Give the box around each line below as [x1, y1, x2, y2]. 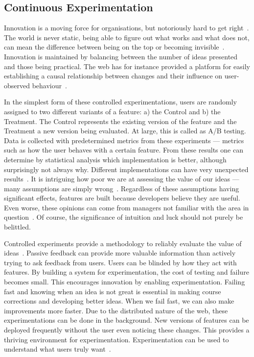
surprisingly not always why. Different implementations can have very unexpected [4, 164, 249, 174]
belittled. [4, 222, 31, 232]
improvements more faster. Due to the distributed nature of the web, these [4, 305, 228, 315]
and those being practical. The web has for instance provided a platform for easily [4, 61, 250, 71]
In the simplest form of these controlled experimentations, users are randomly [4, 97, 237, 107]
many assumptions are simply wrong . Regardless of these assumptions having [4, 183, 239, 193]
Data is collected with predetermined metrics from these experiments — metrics [4, 135, 244, 145]
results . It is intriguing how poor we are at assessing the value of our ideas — [4, 174, 239, 184]
